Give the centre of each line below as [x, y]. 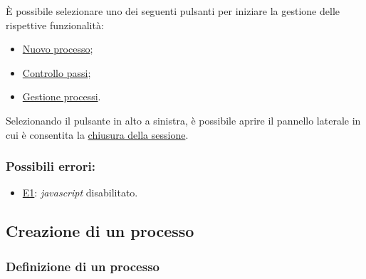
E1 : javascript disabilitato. [80, 193]
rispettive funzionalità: [55, 25]
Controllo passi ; [57, 72]
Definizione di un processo [83, 266]
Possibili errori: [51, 166]
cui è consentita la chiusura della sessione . [97, 134]
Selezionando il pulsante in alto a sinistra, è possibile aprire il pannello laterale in [183, 120]
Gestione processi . [62, 96]
